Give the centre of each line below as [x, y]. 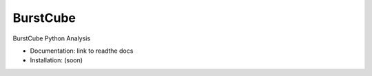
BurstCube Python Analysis [52, 38]
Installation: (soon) [56, 60]
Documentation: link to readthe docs [82, 51]
